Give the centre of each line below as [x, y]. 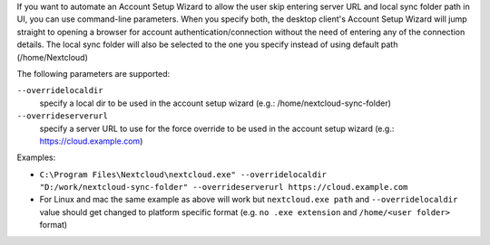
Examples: [36, 157]
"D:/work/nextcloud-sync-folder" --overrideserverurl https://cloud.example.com [224, 187]
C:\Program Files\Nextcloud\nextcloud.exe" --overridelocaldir [183, 174]
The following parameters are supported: [93, 73]
